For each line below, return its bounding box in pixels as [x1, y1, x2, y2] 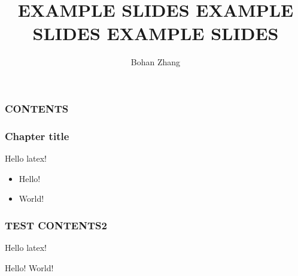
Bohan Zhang [130, 56, 181, 68]
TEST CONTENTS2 [5, 217, 107, 232]
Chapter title [5, 128, 69, 143]
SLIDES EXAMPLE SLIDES [32, 21, 279, 46]
